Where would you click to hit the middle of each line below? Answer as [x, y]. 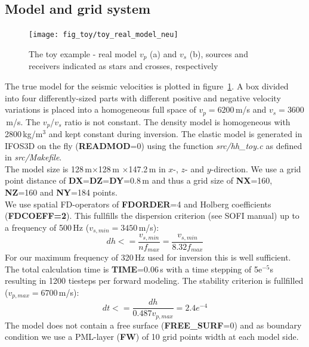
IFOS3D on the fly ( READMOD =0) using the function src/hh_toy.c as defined [154, 145]
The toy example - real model [83, 53]
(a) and [163, 53]
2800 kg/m [24, 134]
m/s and [251, 109]
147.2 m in [147, 168]
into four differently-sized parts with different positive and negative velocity [143, 97]
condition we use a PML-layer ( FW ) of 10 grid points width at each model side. [152, 337]
